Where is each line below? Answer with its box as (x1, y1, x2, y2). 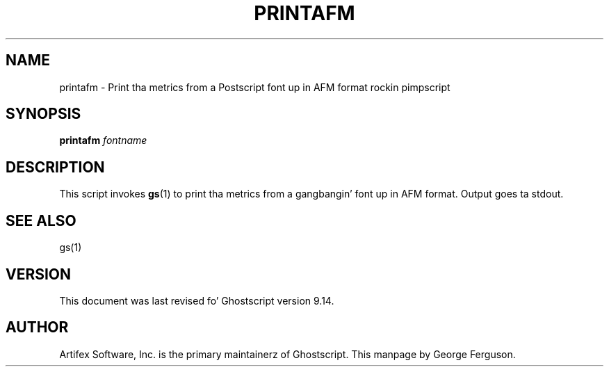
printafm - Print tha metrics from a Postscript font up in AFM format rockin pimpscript (59, 81, 450, 93)
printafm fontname (59, 134, 147, 147)
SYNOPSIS (6, 105, 81, 123)
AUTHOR (6, 318, 69, 337)
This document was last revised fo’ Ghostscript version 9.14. (59, 294, 334, 307)
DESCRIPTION (6, 158, 105, 176)
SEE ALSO (6, 211, 76, 229)
